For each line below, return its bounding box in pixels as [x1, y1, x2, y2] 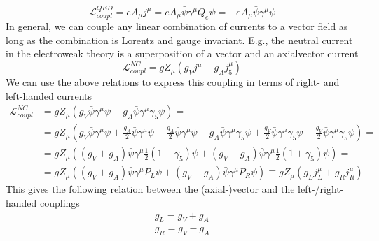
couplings [40, 195, 80, 210]
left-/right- [298, 182, 344, 196]
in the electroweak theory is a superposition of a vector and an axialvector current [6, 46, 359, 61]
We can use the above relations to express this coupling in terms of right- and [6, 75, 340, 89]
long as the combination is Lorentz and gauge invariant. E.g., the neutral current [6, 32, 353, 47]
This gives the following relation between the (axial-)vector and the [6, 182, 295, 196]
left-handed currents [6, 88, 92, 103]
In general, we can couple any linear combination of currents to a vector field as [6, 19, 348, 34]
